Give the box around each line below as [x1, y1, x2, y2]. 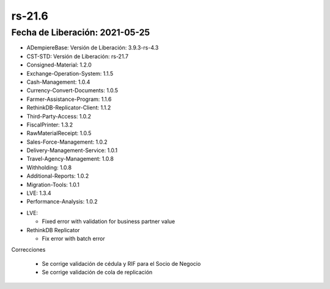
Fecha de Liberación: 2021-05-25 [11, 27, 150, 38]
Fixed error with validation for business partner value [42, 218, 175, 225]
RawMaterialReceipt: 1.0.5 [26, 130, 92, 137]
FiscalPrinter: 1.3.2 [26, 121, 73, 128]
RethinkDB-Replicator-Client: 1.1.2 [26, 104, 111, 111]
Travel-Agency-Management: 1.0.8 [26, 155, 114, 163]
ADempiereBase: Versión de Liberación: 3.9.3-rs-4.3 [26, 44, 159, 51]
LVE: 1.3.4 [26, 189, 51, 197]
